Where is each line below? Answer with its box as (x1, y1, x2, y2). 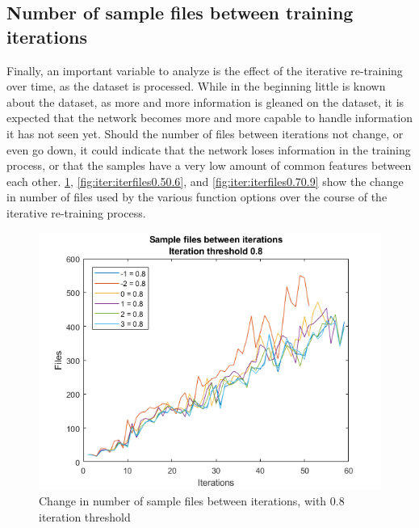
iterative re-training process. (6, 204, 146, 221)
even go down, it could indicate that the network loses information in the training (6, 141, 411, 158)
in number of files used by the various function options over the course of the (6, 188, 388, 205)
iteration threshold (39, 508, 131, 525)
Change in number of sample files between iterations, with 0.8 (39, 492, 345, 509)
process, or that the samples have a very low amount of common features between (6, 157, 412, 174)
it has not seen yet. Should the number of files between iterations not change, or (6, 125, 404, 142)
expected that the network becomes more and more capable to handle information (6, 109, 413, 126)
